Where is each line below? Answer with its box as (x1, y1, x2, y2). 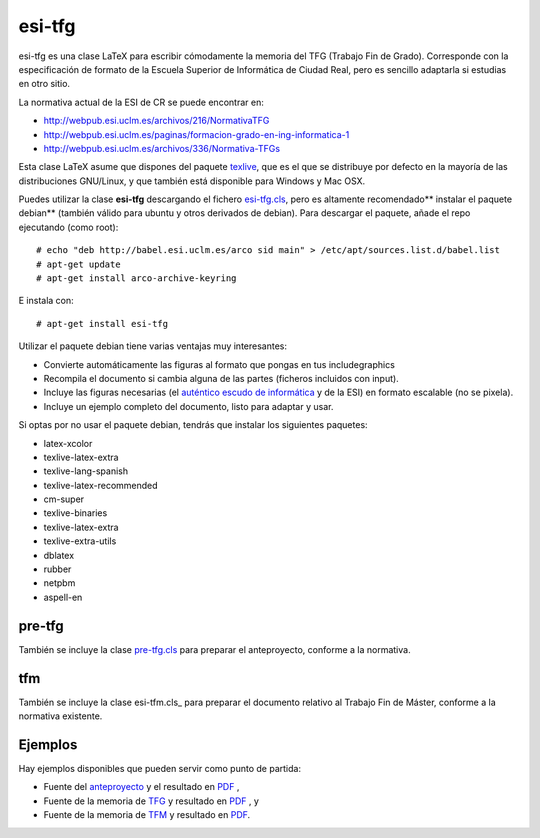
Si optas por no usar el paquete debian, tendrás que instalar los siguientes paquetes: (18, 419, 369, 431)
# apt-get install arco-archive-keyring (36, 273, 237, 284)
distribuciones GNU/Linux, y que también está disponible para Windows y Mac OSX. (18, 175, 366, 187)
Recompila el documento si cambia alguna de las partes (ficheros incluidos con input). (43, 372, 399, 384)
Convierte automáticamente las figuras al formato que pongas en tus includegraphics (43, 358, 395, 370)
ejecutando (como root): (18, 221, 119, 233)
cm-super (43, 493, 85, 505)
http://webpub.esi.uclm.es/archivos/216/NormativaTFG (43, 115, 270, 127)
